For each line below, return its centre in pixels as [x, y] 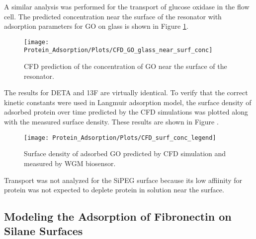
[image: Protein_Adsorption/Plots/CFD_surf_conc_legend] [120, 138]
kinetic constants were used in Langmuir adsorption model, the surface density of [128, 102]
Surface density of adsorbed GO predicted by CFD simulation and [125, 153]
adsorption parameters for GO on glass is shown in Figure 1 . [96, 26]
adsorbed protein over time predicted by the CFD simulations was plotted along [126, 112]
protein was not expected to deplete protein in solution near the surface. [114, 190]
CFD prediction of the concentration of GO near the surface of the [126, 66]
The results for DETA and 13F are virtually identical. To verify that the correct [126, 92]
